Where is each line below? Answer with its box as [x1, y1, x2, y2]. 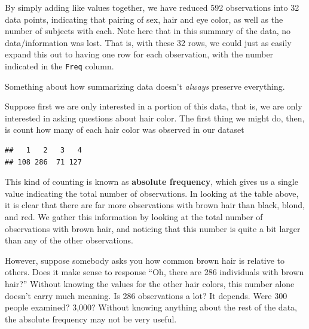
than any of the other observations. [5, 234, 133, 246]
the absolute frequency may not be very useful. [5, 312, 177, 325]
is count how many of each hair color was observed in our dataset [5, 123, 244, 136]
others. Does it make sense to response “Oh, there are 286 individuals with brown [5, 266, 304, 278]
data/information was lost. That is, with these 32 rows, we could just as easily [5, 36, 292, 48]
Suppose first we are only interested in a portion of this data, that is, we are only [5, 100, 302, 112]
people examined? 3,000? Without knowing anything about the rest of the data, [5, 301, 297, 313]
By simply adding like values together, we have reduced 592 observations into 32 [5, 1, 299, 13]
